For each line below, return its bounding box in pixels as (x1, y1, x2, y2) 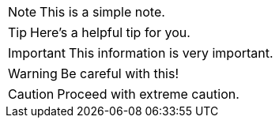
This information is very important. (68, 45, 273, 61)
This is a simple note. (40, 4, 165, 20)
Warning (8, 66, 58, 81)
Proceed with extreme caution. (57, 86, 239, 102)
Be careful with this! (60, 66, 179, 81)
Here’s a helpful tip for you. (30, 24, 190, 40)
